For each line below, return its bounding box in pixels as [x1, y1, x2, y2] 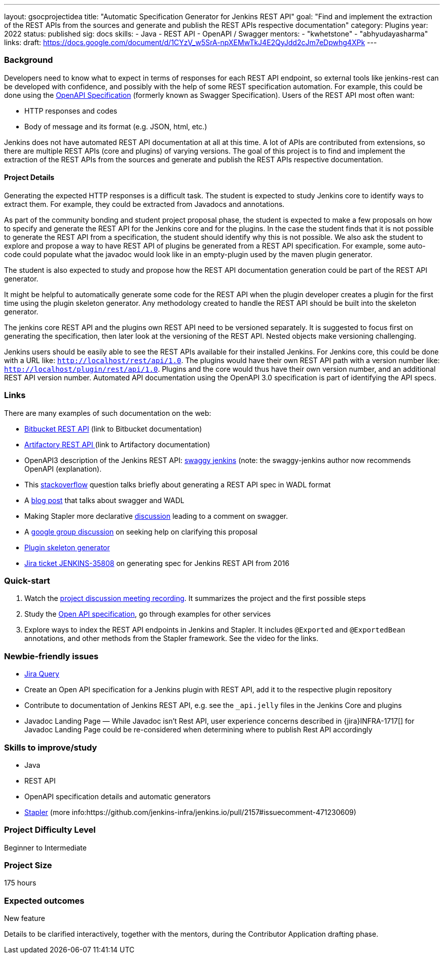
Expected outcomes [4, 895, 85, 906]
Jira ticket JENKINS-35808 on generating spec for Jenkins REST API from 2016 [24, 558, 289, 567]
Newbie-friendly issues [4, 651, 99, 661]
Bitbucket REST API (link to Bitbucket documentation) [24, 424, 202, 433]
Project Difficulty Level [4, 825, 96, 835]
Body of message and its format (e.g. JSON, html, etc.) [24, 122, 207, 131]
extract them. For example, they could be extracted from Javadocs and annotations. [4, 199, 285, 208]
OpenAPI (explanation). [24, 464, 102, 473]
